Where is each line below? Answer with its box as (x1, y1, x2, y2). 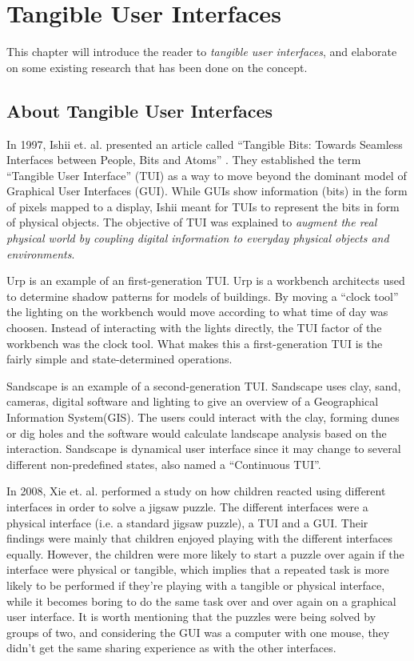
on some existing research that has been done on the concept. (6, 58, 308, 75)
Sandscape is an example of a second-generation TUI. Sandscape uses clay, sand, (6, 377, 401, 394)
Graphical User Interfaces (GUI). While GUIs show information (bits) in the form (6, 182, 408, 199)
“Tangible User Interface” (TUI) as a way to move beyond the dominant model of (6, 166, 407, 183)
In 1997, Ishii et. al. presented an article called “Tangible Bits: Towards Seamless (6, 135, 403, 152)
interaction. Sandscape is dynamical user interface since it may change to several (6, 440, 401, 457)
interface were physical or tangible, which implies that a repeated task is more (6, 561, 389, 578)
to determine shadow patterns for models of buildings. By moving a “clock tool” (6, 287, 399, 304)
